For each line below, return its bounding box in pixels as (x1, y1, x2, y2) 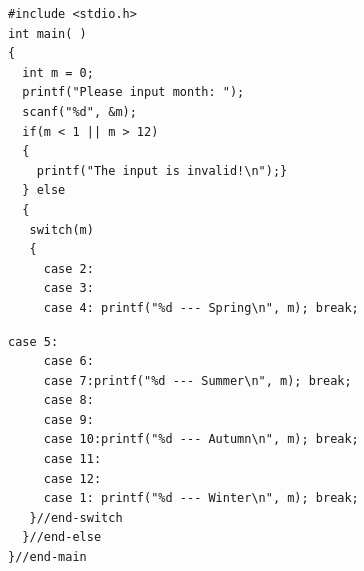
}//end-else (22, 530, 102, 545)
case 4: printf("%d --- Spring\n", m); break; (43, 300, 359, 315)
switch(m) (29, 222, 94, 237)
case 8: (43, 393, 94, 408)
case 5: (8, 334, 59, 349)
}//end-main (8, 550, 87, 565)
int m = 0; (22, 65, 94, 80)
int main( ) (8, 26, 87, 41)
